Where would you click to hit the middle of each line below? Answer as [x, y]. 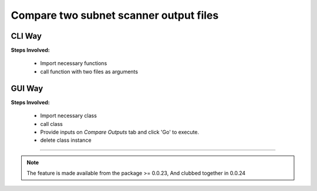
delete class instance [66, 140]
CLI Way [26, 36]
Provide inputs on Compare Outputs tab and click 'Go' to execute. [120, 132]
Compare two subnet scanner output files [115, 15]
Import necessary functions [74, 63]
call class [51, 124]
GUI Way [27, 88]
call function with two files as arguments [89, 71]
